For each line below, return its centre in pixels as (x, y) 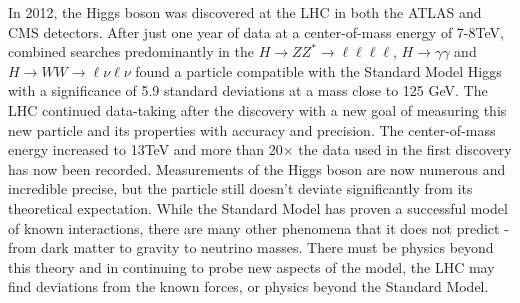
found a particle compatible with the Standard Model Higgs (318, 70)
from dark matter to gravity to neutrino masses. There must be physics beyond (251, 247)
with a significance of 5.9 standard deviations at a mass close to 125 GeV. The (248, 90)
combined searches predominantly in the (131, 51)
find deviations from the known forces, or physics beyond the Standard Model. (248, 286)
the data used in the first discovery (405, 149)
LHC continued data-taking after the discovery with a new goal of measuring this (257, 109)
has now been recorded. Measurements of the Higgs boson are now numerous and (257, 168)
